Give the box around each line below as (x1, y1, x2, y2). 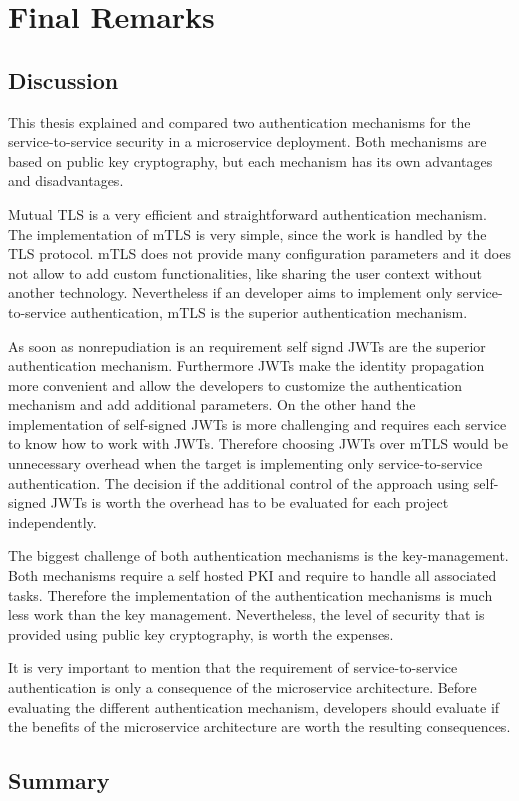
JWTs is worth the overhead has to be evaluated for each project (50, 492, 449, 513)
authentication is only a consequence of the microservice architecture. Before (8, 677, 477, 698)
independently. (8, 511, 97, 532)
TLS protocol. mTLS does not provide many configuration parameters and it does (8, 243, 511, 264)
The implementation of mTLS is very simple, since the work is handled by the (8, 223, 487, 244)
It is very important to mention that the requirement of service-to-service (8, 657, 458, 678)
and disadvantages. (8, 170, 124, 191)
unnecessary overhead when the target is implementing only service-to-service (8, 453, 483, 474)
